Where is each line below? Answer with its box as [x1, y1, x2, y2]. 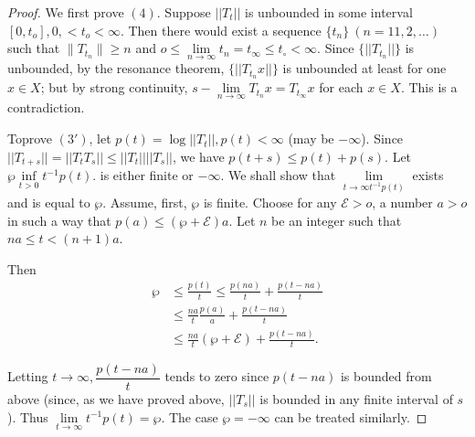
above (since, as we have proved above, [7, 389, 225, 408]
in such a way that [7, 210, 111, 229]
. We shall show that [220, 165, 336, 185]
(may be [288, 129, 334, 148]
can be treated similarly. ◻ [274, 407, 427, 426]
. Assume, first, [102, 192, 187, 211]
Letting [7, 367, 48, 386]
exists [412, 165, 444, 185]
